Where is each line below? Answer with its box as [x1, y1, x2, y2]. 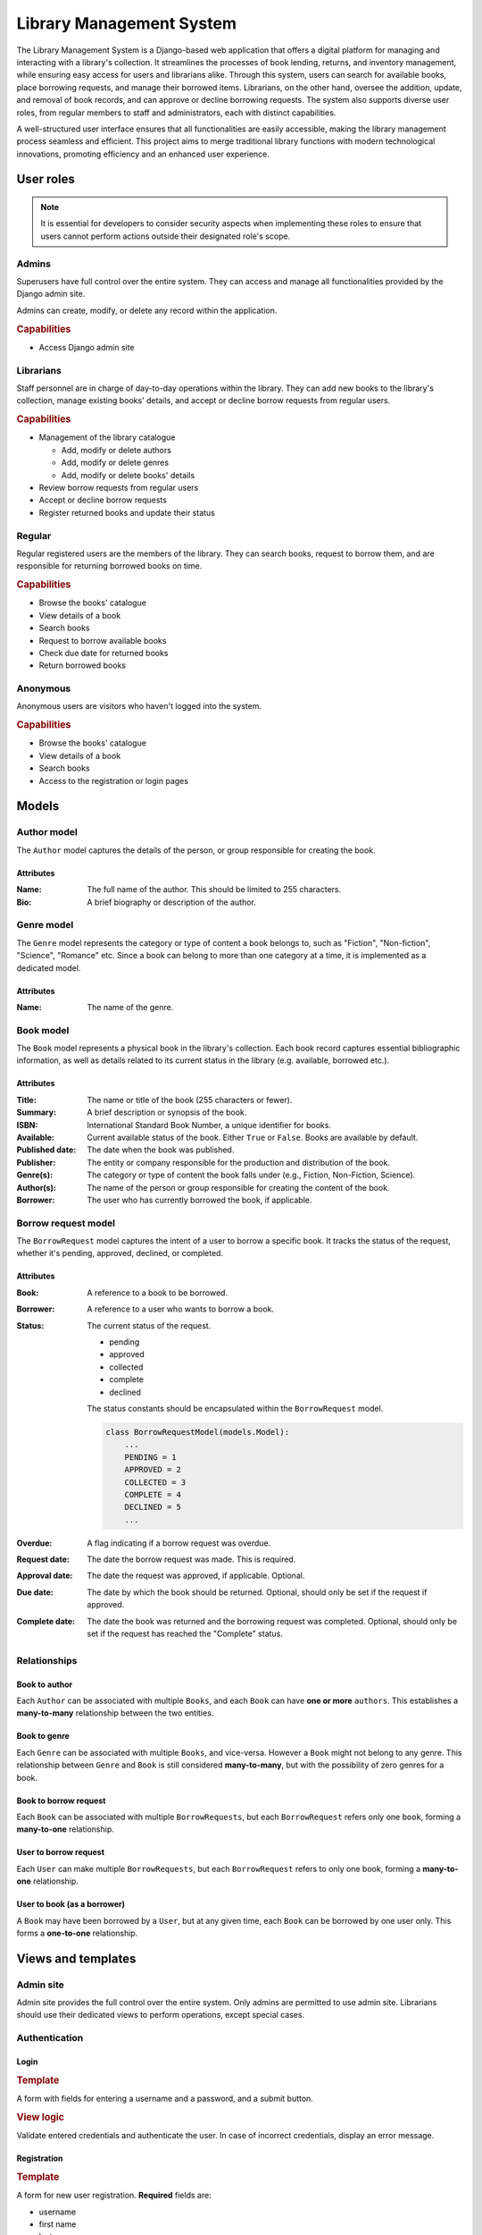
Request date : [16, 1554, 71, 1564]
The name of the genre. [87, 1001, 174, 1012]
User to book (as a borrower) [16, 1899, 125, 1910]
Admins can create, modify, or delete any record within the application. [16, 305, 278, 316]
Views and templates [16, 1951, 137, 1966]
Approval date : [16, 1570, 73, 1581]
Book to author [16, 1679, 73, 1690]
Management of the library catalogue [38, 432, 176, 443]
